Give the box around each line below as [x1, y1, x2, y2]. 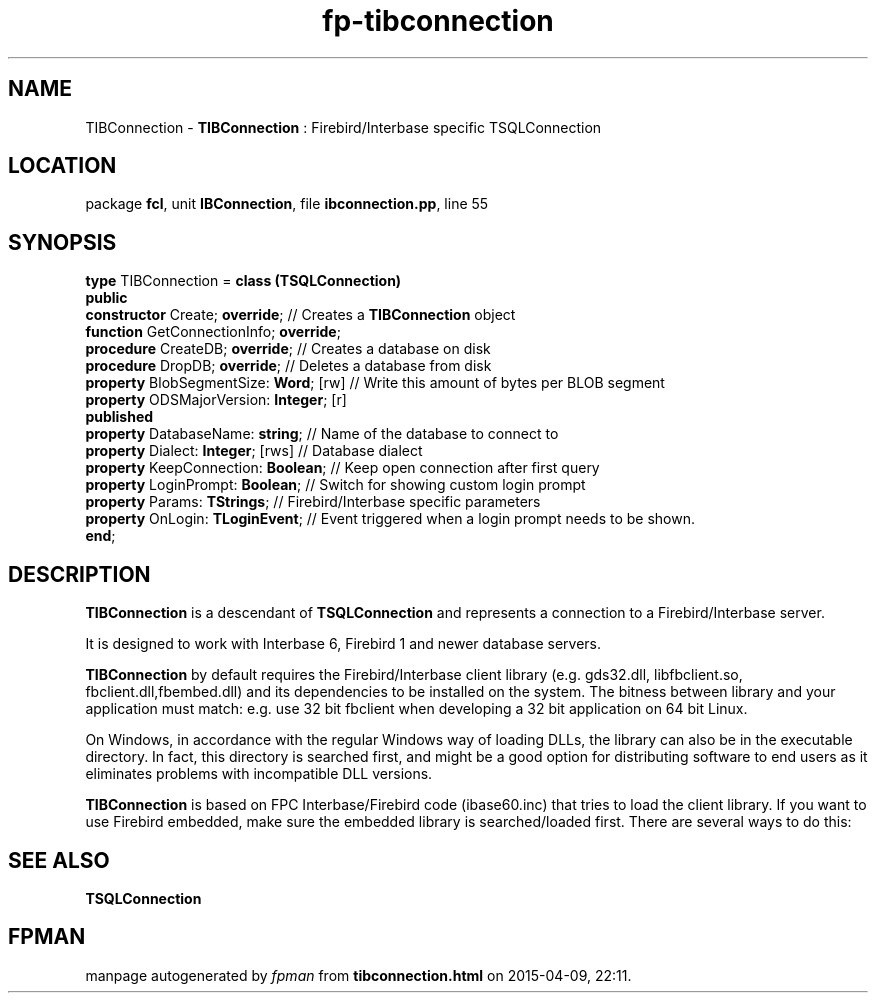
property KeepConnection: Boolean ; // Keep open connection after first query [85, 459, 600, 477]
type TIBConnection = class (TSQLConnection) [85, 272, 402, 290]
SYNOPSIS [8, 229, 117, 255]
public [85, 289, 128, 307]
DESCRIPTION [8, 561, 151, 587]
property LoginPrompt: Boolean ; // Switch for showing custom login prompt [85, 476, 586, 494]
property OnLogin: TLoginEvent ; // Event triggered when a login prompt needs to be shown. [85, 510, 695, 528]
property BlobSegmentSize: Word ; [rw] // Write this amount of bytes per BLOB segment [85, 374, 665, 392]
